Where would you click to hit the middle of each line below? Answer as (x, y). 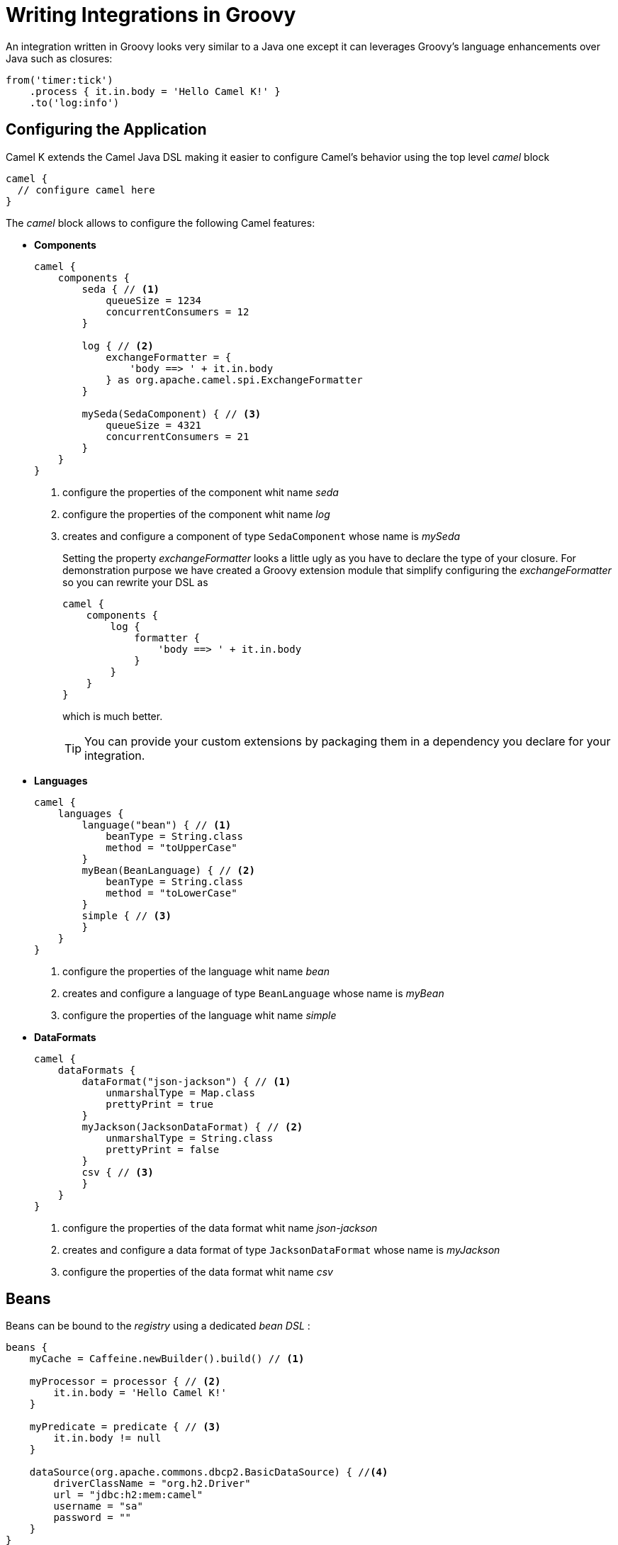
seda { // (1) (121, 289)
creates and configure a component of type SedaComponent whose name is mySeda (262, 536)
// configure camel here (86, 190)
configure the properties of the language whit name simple (200, 1015)
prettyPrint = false (163, 1149)
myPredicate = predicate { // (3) (125, 1427)
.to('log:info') (74, 102)
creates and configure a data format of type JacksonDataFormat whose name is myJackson (281, 1249)
